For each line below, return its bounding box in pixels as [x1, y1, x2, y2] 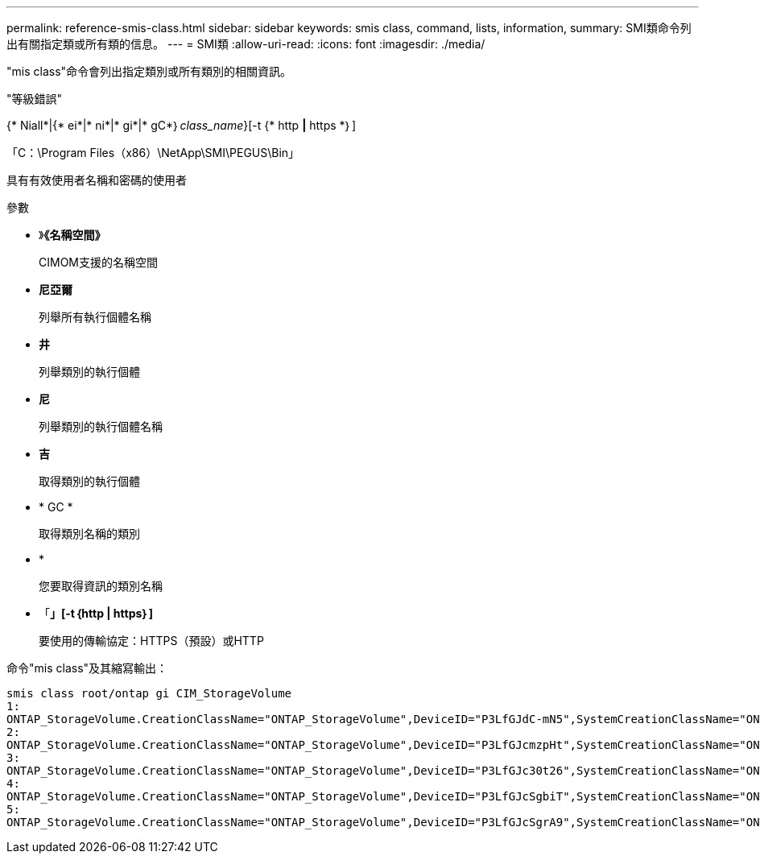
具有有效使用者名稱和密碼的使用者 [6, 173, 187, 187]
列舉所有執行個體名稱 [39, 310, 151, 324]
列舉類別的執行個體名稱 [39, 420, 163, 433]
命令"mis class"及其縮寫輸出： [6, 661, 168, 675]
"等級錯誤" [6, 92, 63, 105]
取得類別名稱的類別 [39, 527, 140, 540]
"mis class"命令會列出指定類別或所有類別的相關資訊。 [6, 64, 292, 78]
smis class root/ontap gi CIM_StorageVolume [6, 687, 292, 700]
